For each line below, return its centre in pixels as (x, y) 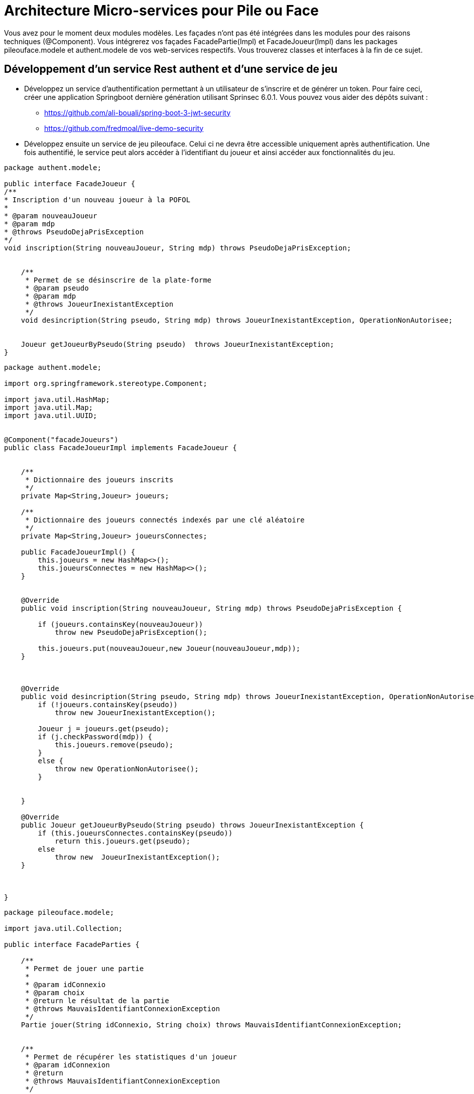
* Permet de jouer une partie (85, 968)
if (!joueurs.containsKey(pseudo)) (108, 704)
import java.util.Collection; (64, 928)
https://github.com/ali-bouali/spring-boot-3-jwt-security (137, 112)
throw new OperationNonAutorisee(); (127, 769)
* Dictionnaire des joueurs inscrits (99, 480)
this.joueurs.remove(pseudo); (114, 744)
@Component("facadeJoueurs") (61, 439)
